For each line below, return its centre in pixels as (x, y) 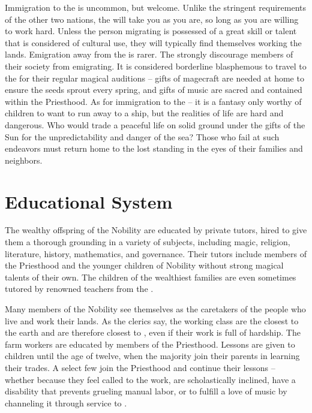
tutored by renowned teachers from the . (79, 289)
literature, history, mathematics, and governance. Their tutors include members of (156, 253)
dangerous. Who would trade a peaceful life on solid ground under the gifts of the (155, 124)
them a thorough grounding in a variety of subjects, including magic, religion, (148, 242)
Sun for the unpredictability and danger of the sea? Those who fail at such (142, 136)
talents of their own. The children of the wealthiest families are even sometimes (151, 277)
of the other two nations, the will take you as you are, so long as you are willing (152, 19)
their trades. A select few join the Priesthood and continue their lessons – (140, 367)
